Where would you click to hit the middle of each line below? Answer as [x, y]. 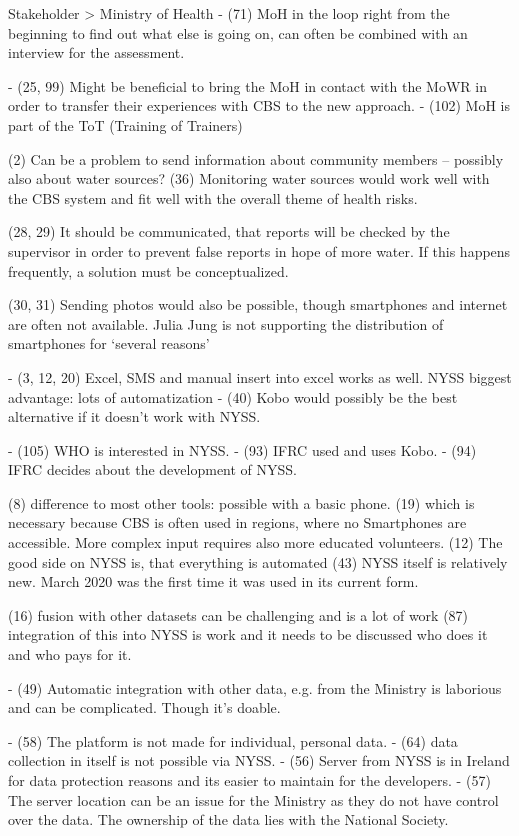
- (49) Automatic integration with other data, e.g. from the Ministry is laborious [255, 687]
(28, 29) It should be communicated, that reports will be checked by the [229, 231]
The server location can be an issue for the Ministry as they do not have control [253, 799]
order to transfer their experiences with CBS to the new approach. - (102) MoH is [259, 105]
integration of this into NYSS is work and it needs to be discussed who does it [248, 634]
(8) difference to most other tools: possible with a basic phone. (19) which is [241, 502]
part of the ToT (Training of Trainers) [125, 124]
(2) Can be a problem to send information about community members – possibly [256, 158]
